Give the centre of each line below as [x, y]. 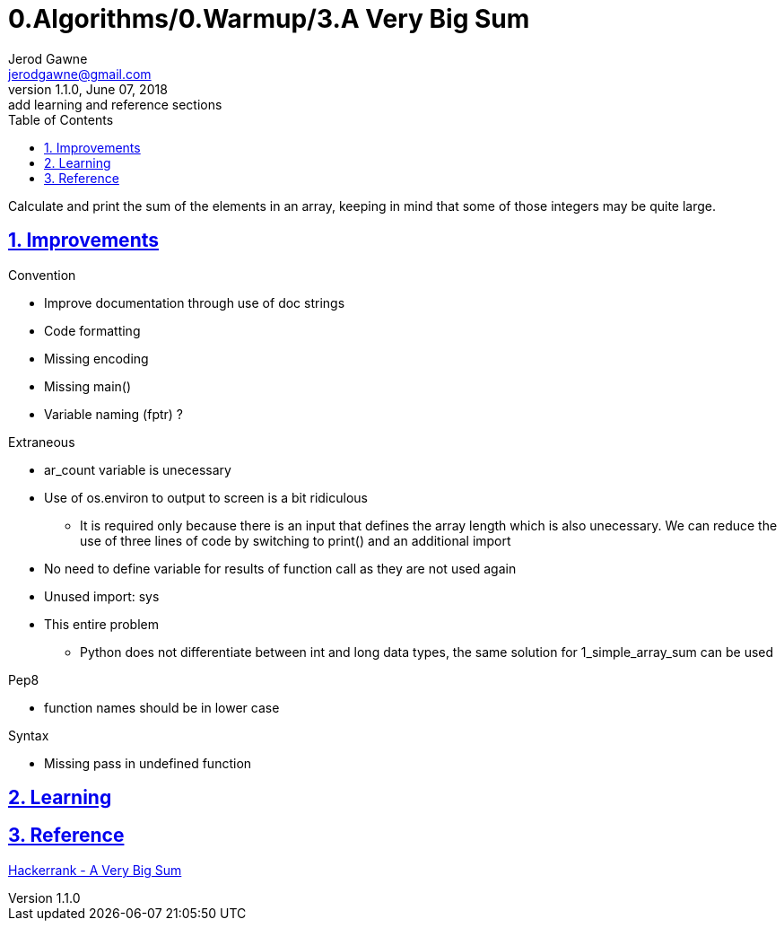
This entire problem [101, 624]
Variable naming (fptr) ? [114, 414]
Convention [42, 275]
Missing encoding [96, 358]
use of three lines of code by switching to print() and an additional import [296, 540]
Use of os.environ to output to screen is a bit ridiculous [206, 497]
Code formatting [92, 330]
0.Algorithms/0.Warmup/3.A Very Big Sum [269, 19]
